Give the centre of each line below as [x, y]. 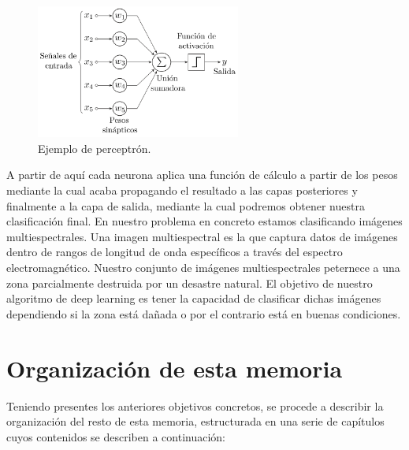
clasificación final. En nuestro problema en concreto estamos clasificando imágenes [204, 221]
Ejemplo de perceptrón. [95, 148]
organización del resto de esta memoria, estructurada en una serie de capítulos [195, 421]
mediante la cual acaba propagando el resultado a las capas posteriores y [182, 190]
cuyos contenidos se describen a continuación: [116, 436]
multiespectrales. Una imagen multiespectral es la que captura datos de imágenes [202, 236]
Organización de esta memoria [175, 368]
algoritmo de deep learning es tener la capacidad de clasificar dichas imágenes [194, 298]
